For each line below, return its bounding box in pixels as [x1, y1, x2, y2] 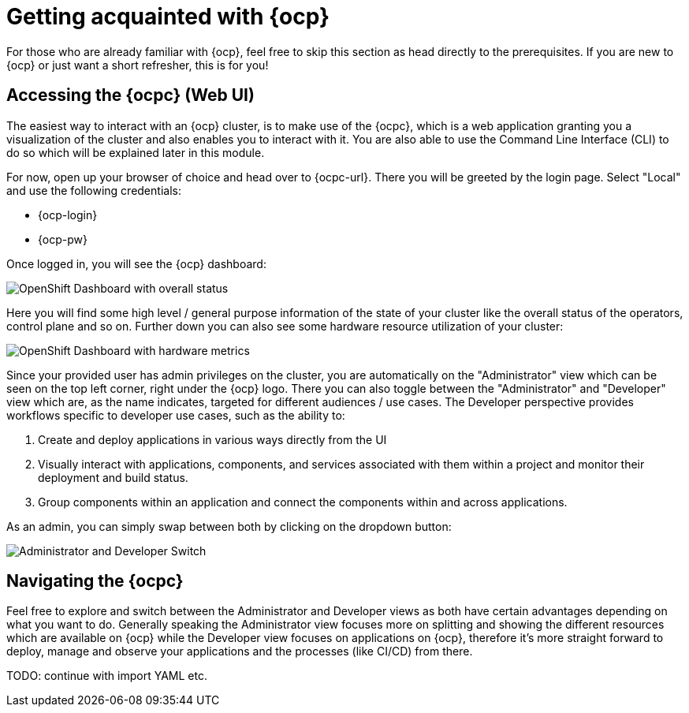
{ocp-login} [38, 207, 98, 222]
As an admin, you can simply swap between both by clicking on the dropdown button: [6, 519, 452, 533]
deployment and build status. [38, 470, 188, 484]
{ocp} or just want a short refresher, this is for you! [6, 58, 269, 72]
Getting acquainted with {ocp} [6, 3, 330, 30]
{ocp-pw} [38, 232, 88, 246]
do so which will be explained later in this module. [6, 145, 265, 159]
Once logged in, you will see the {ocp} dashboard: [6, 256, 266, 271]
